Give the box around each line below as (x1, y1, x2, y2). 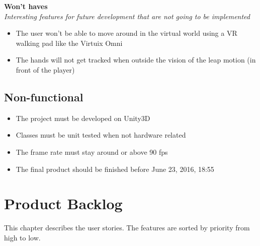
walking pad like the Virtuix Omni (16, 37, 123, 48)
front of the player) (16, 64, 75, 75)
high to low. (4, 232, 41, 242)
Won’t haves (4, 1, 48, 11)
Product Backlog (4, 193, 123, 214)
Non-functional (4, 89, 83, 104)
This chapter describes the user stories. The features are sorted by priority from (4, 222, 250, 233)
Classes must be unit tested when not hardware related (16, 130, 186, 140)
